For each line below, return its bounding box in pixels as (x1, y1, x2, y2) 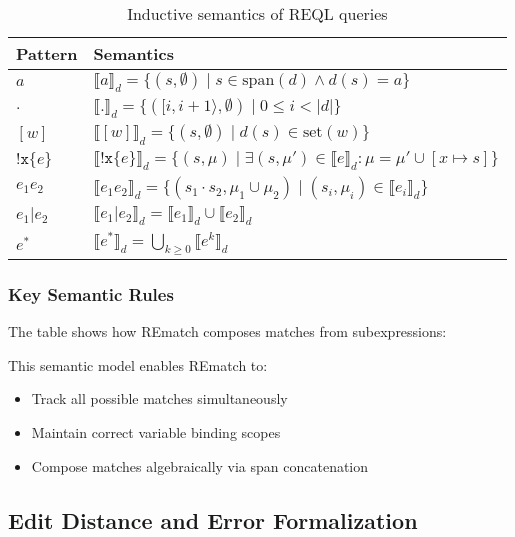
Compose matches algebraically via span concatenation (31, 455, 369, 476)
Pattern (16, 42, 78, 65)
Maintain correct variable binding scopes (31, 421, 281, 442)
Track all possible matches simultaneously (31, 388, 288, 409)
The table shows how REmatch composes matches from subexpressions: (8, 321, 447, 342)
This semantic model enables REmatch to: (8, 354, 268, 375)
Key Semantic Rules (8, 281, 174, 306)
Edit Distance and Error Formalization (8, 504, 418, 535)
